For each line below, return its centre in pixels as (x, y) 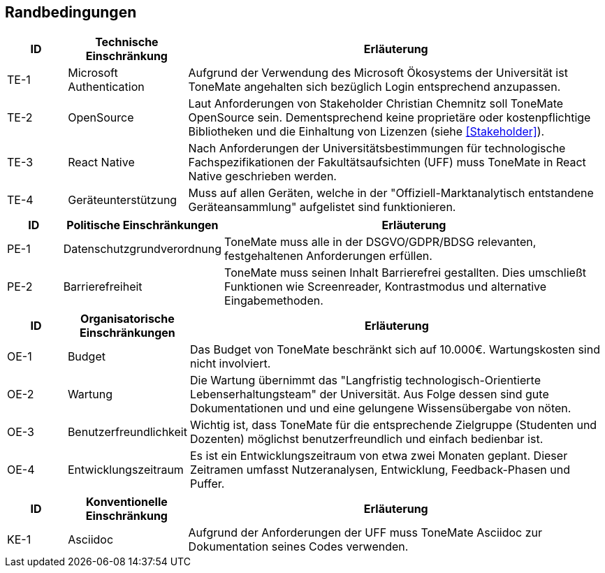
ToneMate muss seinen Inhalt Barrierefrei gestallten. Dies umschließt (405, 273)
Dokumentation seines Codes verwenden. (298, 547)
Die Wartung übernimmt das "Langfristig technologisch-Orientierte (365, 380)
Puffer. (207, 484)
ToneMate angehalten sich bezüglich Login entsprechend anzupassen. (374, 87)
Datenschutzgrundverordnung (143, 249)
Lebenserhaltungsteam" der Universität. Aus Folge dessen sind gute (369, 394)
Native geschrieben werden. (262, 176)
